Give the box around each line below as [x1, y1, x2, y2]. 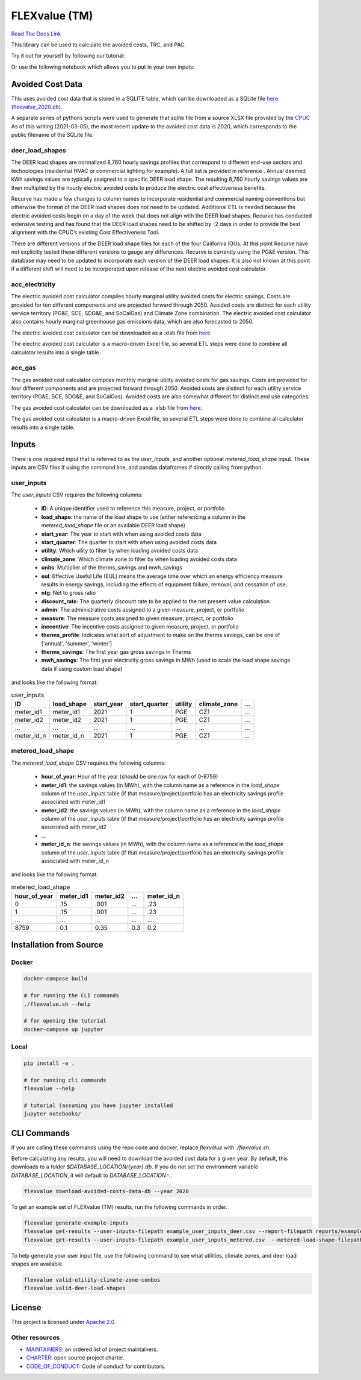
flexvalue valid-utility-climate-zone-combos [23, 1276, 161, 1283]
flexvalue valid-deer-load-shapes [23, 1285, 126, 1292]
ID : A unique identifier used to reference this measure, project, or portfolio [41, 505, 225, 512]
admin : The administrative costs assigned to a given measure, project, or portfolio [41, 606, 245, 613]
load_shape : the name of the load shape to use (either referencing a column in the [41, 513, 246, 521]
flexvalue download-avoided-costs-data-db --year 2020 [23, 1188, 189, 1194]
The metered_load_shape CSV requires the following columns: [11, 759, 166, 767]
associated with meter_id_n [41, 858, 110, 865]
